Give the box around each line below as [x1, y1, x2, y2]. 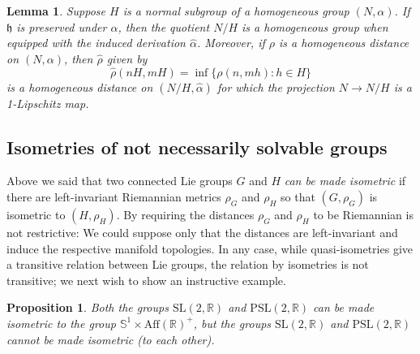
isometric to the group [6, 314, 116, 331]
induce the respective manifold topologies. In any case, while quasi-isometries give [6, 240, 414, 257]
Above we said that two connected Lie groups [6, 172, 233, 189]
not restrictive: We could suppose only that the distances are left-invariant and [6, 223, 398, 240]
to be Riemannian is [313, 205, 414, 222]
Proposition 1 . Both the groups [6, 299, 169, 316]
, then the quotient [118, 18, 210, 35]
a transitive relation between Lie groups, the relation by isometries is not [6, 256, 369, 273]
